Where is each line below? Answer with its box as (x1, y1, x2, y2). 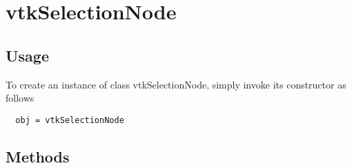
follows (6, 91, 35, 105)
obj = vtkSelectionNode (15, 115, 124, 125)
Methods (6, 145, 70, 167)
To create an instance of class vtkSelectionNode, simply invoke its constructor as (6, 77, 346, 91)
